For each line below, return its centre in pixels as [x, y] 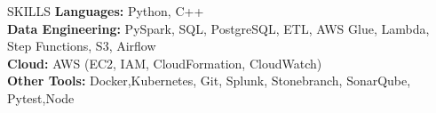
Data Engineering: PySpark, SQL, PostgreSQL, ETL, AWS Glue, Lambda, [218, 28]
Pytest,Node [41, 97]
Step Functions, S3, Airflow [82, 46]
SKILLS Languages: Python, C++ [106, 11]
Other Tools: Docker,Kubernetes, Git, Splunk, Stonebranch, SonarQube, [209, 81]
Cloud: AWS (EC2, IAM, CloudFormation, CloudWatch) [165, 63]
